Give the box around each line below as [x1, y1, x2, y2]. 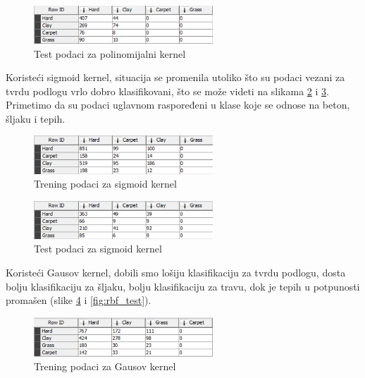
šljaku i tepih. [6, 111, 66, 126]
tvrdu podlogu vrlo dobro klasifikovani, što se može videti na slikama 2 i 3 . [6, 83, 329, 98]
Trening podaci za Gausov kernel [34, 359, 176, 374]
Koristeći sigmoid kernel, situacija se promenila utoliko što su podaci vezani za [6, 70, 345, 85]
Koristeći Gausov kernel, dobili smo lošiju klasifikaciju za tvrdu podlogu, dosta [6, 265, 346, 280]
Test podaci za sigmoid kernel [34, 241, 162, 256]
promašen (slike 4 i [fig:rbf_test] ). [6, 293, 151, 307]
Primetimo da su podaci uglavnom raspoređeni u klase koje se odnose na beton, [6, 97, 350, 112]
